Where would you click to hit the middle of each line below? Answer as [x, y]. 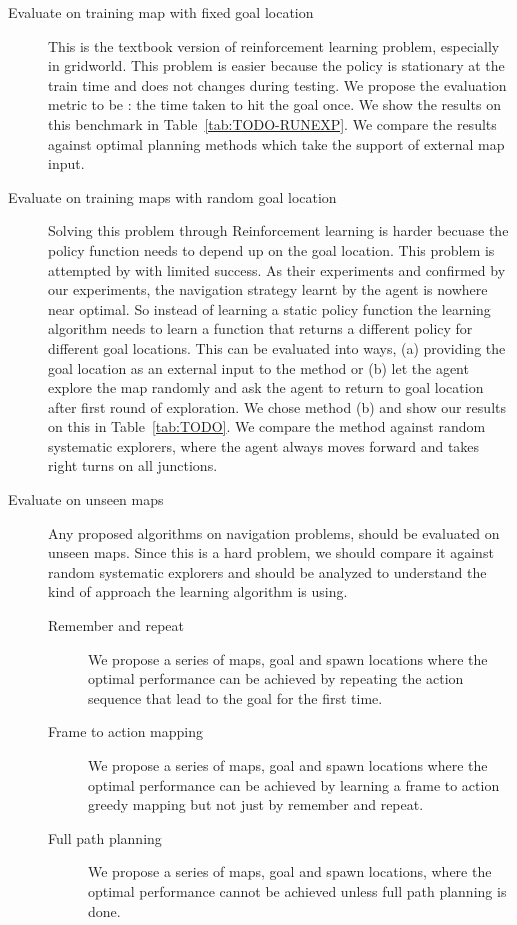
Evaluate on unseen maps [86, 499]
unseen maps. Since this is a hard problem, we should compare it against [271, 552]
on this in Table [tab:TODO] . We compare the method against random [267, 426]
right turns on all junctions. [133, 465]
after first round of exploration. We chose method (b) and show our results [277, 406]
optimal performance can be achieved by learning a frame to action [294, 784]
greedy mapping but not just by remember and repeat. [256, 804]
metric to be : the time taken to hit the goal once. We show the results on [274, 104]
